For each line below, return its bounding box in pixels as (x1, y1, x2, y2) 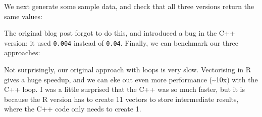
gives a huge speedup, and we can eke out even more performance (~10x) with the (4, 74, 258, 84)
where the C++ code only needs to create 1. (4, 103, 141, 114)
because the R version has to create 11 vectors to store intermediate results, (4, 93, 239, 104)
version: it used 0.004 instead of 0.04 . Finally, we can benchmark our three (4, 37, 239, 48)
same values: (4, 11, 42, 21)
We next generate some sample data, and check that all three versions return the (4, 1, 254, 11)
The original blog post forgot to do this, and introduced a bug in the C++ (4, 28, 235, 38)
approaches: (4, 47, 40, 58)
